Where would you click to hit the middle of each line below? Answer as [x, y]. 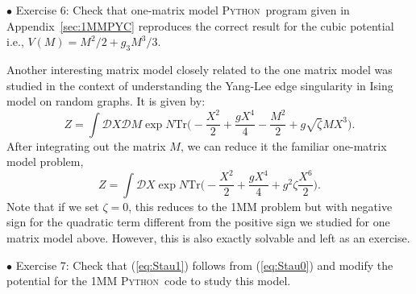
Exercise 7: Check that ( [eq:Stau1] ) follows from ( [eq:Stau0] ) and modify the [204, 265]
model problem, [45, 161]
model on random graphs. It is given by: [106, 101]
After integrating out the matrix [86, 145]
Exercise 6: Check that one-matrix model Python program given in [183, 10]
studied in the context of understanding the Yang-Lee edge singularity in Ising [200, 85]
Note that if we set [53, 206]
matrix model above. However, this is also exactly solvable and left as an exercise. [208, 238]
